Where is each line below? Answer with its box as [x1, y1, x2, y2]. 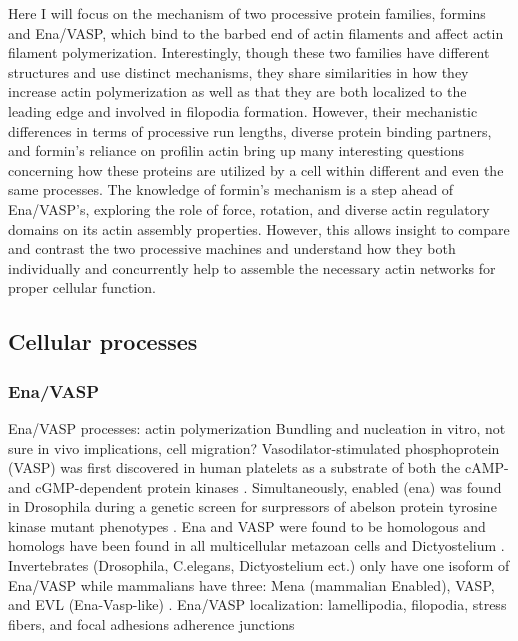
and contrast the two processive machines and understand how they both [8, 238, 456, 259]
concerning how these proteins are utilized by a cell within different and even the [8, 159, 504, 180]
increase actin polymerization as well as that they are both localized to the [8, 81, 467, 102]
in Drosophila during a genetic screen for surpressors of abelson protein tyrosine [8, 496, 497, 517]
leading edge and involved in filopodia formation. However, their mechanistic [8, 100, 478, 121]
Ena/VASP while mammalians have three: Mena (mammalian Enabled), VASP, [8, 574, 495, 595]
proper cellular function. [8, 277, 156, 298]
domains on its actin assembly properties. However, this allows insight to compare [8, 218, 510, 239]
